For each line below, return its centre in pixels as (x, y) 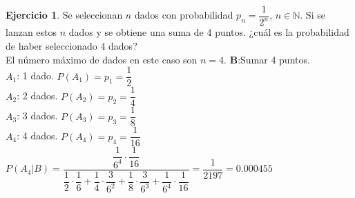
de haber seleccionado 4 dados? (71, 46)
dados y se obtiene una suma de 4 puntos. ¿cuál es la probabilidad (209, 32)
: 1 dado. (35, 76)
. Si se (313, 15)
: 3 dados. (37, 116)
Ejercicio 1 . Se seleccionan (64, 15)
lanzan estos (31, 32)
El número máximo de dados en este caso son (102, 59)
